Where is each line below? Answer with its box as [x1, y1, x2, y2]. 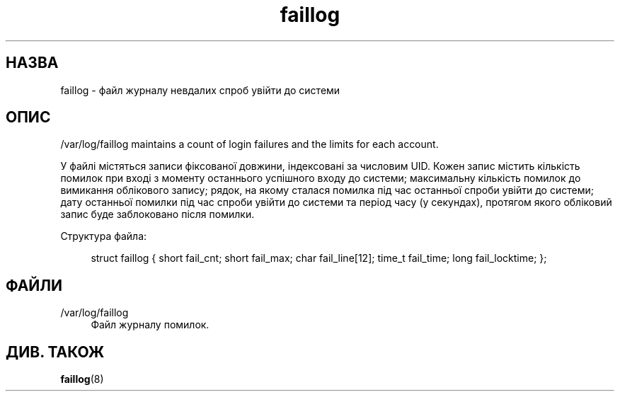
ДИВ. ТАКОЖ [6, 343, 105, 361]
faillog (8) [60, 373, 104, 386]
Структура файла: [60, 230, 147, 243]
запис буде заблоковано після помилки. [60, 208, 255, 221]
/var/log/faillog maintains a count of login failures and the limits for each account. [60, 138, 439, 151]
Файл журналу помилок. [91, 318, 209, 331]
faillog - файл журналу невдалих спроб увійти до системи [60, 84, 340, 96]
